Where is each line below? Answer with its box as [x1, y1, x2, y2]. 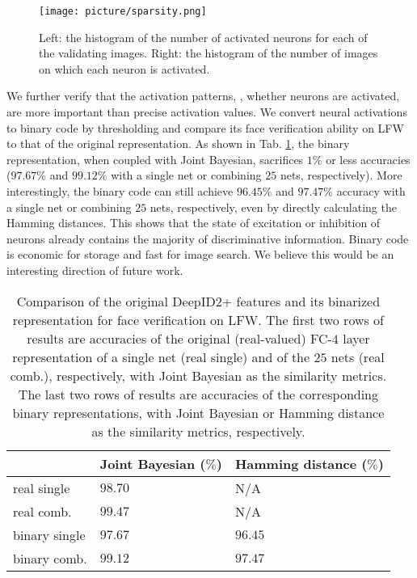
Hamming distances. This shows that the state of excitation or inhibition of [6, 214, 381, 231]
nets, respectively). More [280, 167, 402, 184]
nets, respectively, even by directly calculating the [150, 198, 397, 215]
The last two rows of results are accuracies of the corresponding [18, 384, 379, 403]
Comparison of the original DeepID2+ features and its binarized [16, 291, 381, 310]
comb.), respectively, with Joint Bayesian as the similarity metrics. [10, 365, 387, 385]
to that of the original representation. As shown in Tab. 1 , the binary [6, 135, 350, 152]
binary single [13, 525, 86, 544]
